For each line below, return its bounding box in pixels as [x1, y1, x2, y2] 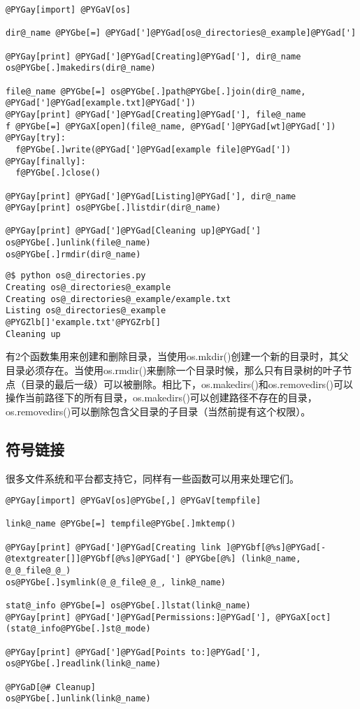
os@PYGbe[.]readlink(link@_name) [6, 659, 161, 669]
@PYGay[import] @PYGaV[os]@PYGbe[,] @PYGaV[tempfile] [6, 496, 261, 506]
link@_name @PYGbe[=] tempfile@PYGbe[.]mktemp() [6, 519, 236, 529]
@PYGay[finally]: [6, 156, 86, 166]
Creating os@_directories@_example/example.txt [6, 294, 231, 304]
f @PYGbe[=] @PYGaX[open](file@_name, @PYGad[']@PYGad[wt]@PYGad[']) [6, 121, 336, 131]
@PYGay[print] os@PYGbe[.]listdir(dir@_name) [6, 203, 221, 213]
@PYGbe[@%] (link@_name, [185, 554, 301, 564]
